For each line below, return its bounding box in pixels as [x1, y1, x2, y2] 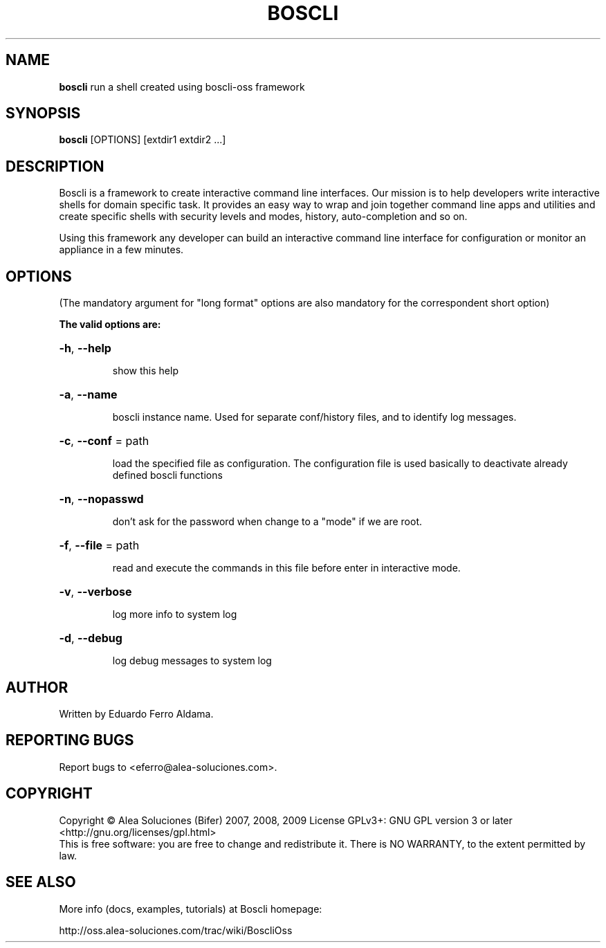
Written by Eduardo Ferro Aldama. [59, 707, 214, 720]
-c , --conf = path [59, 434, 149, 448]
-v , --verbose [59, 585, 132, 599]
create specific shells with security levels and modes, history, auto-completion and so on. [59, 210, 468, 223]
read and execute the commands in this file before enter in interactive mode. [112, 562, 461, 574]
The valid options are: [59, 318, 161, 331]
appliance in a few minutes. [59, 244, 184, 256]
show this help [112, 365, 178, 377]
